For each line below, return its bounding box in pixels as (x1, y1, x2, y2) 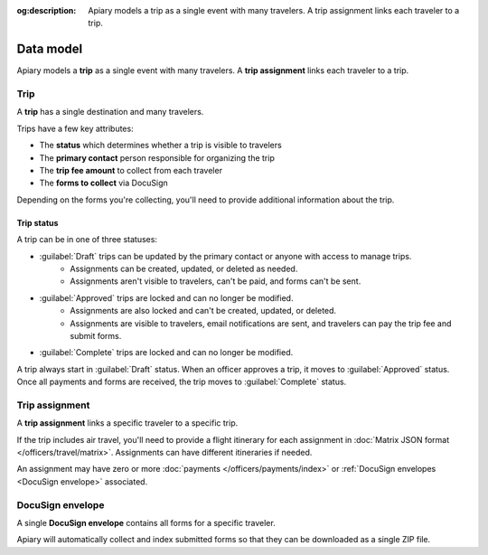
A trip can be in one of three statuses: (16, 234, 158, 245)
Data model (16, 42, 83, 57)
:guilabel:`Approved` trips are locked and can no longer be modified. (39, 292, 294, 303)
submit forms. (70, 330, 122, 341)
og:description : (16, 5, 77, 15)
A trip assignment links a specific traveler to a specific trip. (16, 418, 239, 428)
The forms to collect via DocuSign (39, 177, 169, 189)
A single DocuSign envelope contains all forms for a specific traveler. (16, 517, 276, 528)
